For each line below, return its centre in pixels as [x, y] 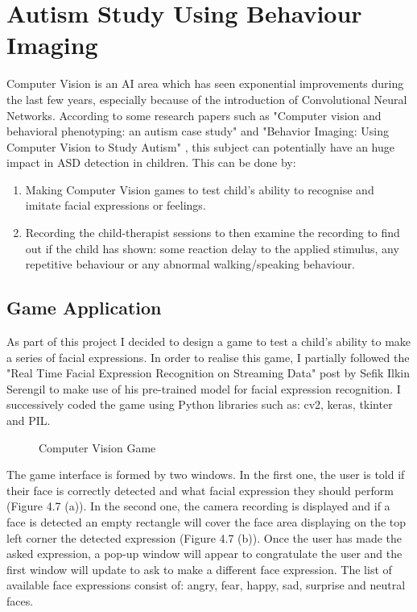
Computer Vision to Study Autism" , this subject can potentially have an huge [201, 146]
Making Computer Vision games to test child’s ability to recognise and [200, 189]
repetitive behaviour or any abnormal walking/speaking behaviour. [190, 264]
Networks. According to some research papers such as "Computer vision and [194, 115]
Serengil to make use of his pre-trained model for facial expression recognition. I [204, 388]
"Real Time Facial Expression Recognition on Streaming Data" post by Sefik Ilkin [208, 373]
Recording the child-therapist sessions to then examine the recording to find [213, 233]
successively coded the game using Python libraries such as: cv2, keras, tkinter [200, 404]
